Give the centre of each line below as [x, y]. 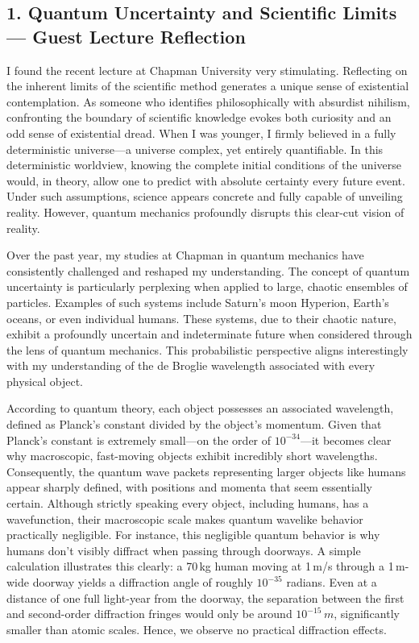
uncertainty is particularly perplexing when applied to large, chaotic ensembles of [207, 286]
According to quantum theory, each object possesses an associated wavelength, [200, 408]
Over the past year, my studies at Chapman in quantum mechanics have [185, 255]
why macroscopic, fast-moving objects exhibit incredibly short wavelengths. [192, 456]
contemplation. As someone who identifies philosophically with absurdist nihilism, [208, 101]
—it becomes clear [346, 440]
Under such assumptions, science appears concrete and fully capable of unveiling [205, 196]
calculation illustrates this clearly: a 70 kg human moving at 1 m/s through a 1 [200, 566]
